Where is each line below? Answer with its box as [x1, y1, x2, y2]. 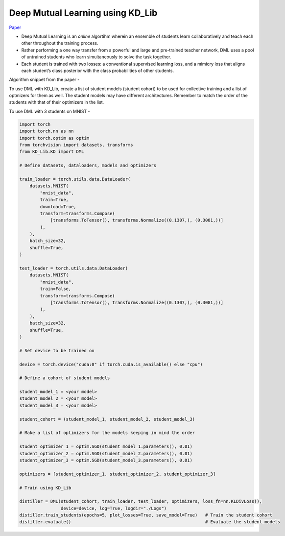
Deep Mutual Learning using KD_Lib [9, 7, 158, 18]
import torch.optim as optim [19, 135, 90, 141]
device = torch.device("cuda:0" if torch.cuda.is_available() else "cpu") [19, 362, 203, 367]
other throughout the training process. [21, 40, 98, 46]
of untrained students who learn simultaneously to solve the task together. [21, 54, 171, 60]
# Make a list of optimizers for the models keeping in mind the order [19, 430, 195, 436]
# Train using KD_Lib [19, 485, 71, 490]
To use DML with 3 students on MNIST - [9, 108, 90, 114]
